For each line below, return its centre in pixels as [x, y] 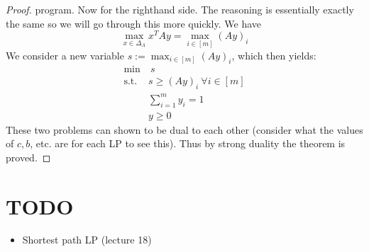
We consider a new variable [65, 55]
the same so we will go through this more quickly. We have [133, 23]
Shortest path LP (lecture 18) [87, 240]
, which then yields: [274, 55]
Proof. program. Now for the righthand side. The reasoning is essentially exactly [180, 9]
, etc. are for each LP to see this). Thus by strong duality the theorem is [188, 143]
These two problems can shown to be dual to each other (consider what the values [184, 129]
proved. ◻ [28, 157]
